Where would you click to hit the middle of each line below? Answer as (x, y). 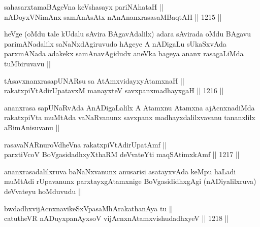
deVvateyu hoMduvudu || (43, 191)
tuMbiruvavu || (27, 63)
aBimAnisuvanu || (32, 127)
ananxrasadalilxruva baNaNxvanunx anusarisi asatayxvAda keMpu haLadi (120, 171)
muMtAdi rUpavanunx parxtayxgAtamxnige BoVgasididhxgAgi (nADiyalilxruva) (130, 181)
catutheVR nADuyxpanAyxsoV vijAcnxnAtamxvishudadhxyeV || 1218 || (117, 218)
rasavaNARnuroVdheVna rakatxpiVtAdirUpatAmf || (86, 144)
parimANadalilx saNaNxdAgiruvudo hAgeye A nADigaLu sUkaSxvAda (115, 43)
